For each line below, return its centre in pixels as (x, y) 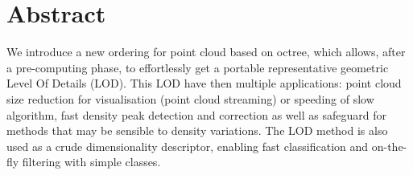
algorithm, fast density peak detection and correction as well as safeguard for (196, 114)
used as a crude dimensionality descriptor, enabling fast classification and (188, 146)
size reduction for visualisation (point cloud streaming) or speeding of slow (190, 98)
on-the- (389, 146)
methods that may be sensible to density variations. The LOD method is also (197, 130)
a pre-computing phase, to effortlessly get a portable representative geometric (198, 67)
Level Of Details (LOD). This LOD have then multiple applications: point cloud (204, 83)
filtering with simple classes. (91, 162)
